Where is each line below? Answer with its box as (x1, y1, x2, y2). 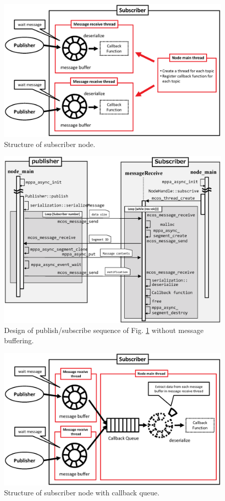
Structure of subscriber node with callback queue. (4, 487, 160, 498)
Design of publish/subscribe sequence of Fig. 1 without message (4, 325, 204, 336)
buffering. (4, 335, 34, 346)
